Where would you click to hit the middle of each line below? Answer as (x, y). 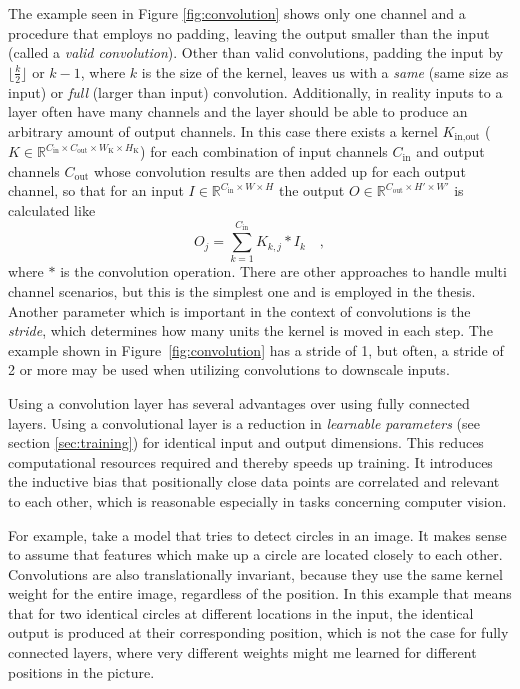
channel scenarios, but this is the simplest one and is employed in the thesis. (242, 290)
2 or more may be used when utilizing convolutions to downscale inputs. (229, 369)
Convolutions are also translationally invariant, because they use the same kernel (255, 573)
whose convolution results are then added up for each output (280, 170)
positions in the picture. (81, 671)
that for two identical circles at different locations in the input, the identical (241, 612)
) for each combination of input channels (264, 151)
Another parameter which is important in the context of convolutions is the (239, 310)
